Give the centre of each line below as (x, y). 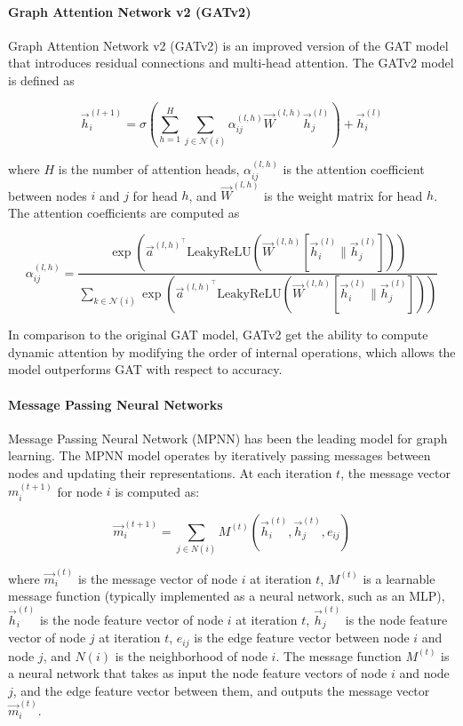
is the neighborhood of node (191, 655)
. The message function (339, 655)
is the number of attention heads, (149, 169)
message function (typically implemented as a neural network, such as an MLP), (227, 596)
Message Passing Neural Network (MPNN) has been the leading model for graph (228, 438)
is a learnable (399, 578)
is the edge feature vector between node (302, 638)
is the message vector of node (158, 578)
